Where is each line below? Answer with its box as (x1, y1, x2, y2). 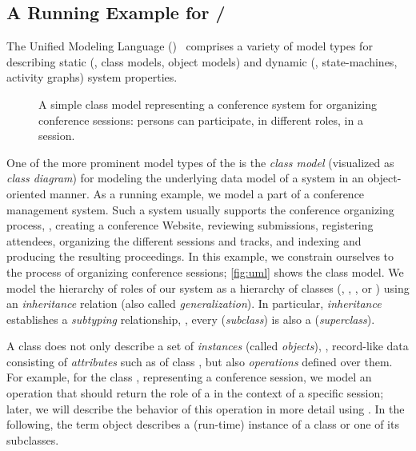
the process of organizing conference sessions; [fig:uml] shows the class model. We (6, 263, 404, 280)
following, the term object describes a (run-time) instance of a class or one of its (6, 416, 399, 433)
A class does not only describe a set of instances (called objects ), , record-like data (6, 337, 409, 354)
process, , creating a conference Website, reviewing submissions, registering (6, 217, 374, 233)
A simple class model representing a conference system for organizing (38, 95, 377, 112)
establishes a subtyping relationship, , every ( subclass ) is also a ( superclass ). (6, 310, 375, 327)
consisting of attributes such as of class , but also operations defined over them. (6, 353, 393, 369)
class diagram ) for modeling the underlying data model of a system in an (6, 170, 364, 186)
